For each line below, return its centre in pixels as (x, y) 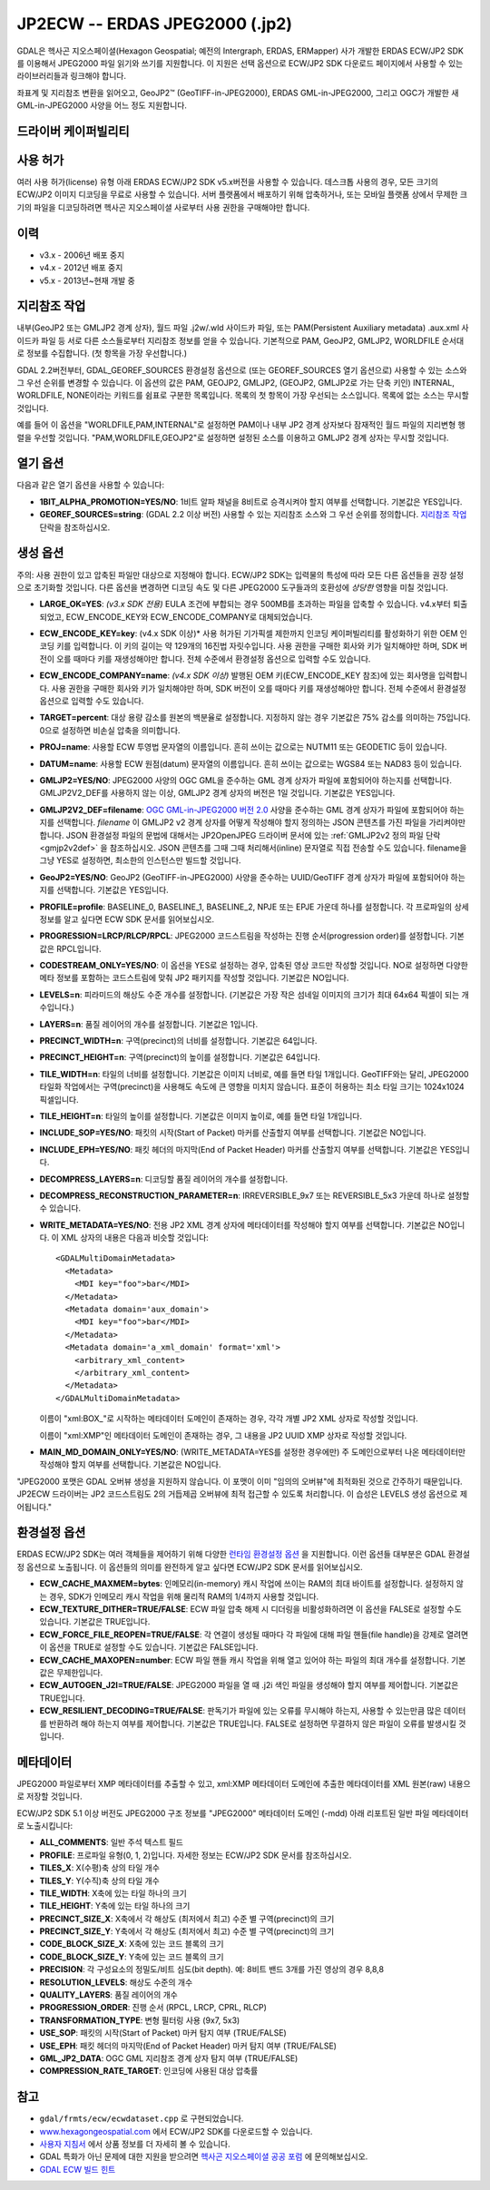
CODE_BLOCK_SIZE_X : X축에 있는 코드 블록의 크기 (132, 1944)
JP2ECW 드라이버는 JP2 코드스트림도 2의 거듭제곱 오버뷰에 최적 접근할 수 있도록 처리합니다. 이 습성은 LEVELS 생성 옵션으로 (237, 1494)
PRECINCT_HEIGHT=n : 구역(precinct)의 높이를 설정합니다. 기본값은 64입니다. (180, 1057)
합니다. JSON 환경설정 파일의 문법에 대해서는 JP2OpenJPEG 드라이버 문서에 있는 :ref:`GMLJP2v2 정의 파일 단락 (240, 835)
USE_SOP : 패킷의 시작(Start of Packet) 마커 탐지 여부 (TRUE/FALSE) (163, 2033)
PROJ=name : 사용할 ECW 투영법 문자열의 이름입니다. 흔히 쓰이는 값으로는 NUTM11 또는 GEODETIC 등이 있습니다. (243, 747)
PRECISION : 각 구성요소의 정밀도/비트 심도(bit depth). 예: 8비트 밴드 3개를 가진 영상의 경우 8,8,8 (212, 1969)
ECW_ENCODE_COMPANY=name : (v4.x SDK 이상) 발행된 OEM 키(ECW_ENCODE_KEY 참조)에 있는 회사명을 (238, 675)
